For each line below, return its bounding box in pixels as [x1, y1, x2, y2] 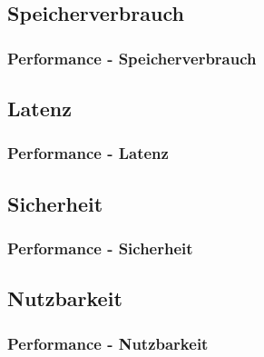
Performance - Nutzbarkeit [7, 332, 209, 354]
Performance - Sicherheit [7, 236, 193, 259]
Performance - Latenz [7, 142, 169, 164]
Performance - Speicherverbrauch [7, 46, 257, 69]
